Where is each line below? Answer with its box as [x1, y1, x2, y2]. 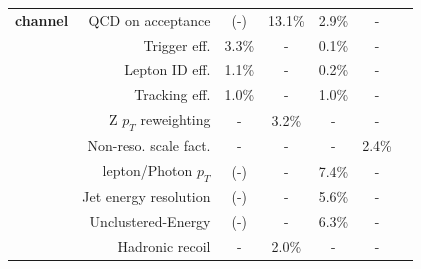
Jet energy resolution [82, 186, 211, 207]
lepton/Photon [102, 160, 193, 181]
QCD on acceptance [88, 9, 211, 30]
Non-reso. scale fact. [87, 135, 211, 156]
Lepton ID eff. [124, 59, 211, 80]
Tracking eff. [134, 84, 211, 105]
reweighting [140, 109, 211, 130]
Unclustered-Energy [89, 210, 211, 231]
